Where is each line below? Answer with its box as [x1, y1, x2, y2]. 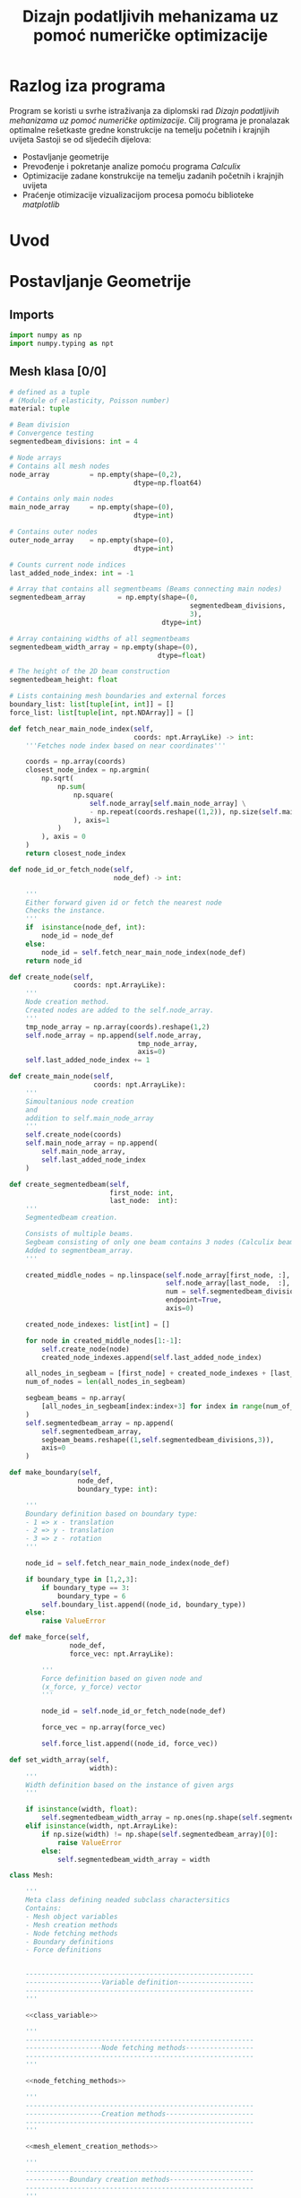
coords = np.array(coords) [25, 757, 126, 766]
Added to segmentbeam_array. [25, 1246, 134, 1255]
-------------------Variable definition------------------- [25, 1978, 254, 1987]
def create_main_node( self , [9, 1072, 115, 1081]
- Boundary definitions [25, 1937, 115, 1946]
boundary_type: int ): [77, 1484, 159, 1493]
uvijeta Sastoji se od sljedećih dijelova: [9, 134, 152, 144]
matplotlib [21, 199, 60, 210]
